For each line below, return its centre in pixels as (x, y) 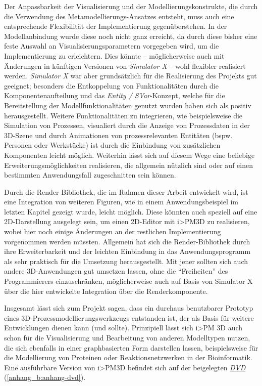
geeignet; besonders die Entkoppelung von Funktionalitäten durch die (111, 85)
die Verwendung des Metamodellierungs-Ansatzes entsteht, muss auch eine (119, 16)
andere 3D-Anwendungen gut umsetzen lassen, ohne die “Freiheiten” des (116, 271)
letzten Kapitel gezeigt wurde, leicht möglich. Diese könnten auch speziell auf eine (131, 211)
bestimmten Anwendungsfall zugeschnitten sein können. (90, 175)
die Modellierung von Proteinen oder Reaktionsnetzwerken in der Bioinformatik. (128, 357)
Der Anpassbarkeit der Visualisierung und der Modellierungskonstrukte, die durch (131, 6)
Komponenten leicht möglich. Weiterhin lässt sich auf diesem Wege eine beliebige (129, 155)
